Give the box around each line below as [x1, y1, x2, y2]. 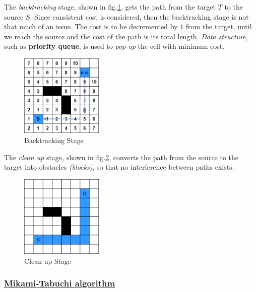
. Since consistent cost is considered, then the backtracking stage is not [30, 11, 249, 22]
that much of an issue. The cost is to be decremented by [4, 21, 178, 32]
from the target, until [185, 21, 252, 32]
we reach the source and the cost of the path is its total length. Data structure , [4, 31, 248, 41]
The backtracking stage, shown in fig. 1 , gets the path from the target [4, 2, 216, 12]
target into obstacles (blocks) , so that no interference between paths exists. [4, 162, 234, 172]
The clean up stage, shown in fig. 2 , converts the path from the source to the [4, 152, 239, 162]
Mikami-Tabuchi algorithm [4, 277, 115, 289]
